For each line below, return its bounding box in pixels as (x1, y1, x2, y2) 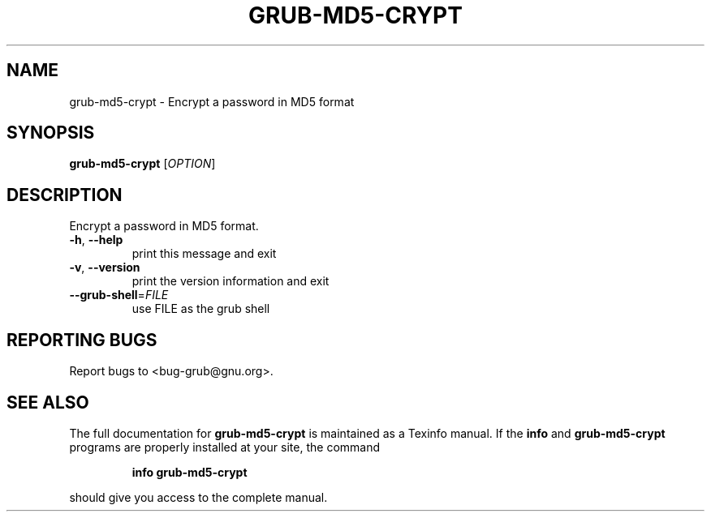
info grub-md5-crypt (131, 464, 248, 479)
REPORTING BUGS (6, 329, 157, 350)
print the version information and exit (131, 274, 330, 289)
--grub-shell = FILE (69, 288, 169, 302)
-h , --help (69, 233, 123, 247)
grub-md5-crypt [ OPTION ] (69, 156, 216, 171)
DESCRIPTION (6, 184, 123, 205)
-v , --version (69, 260, 140, 275)
